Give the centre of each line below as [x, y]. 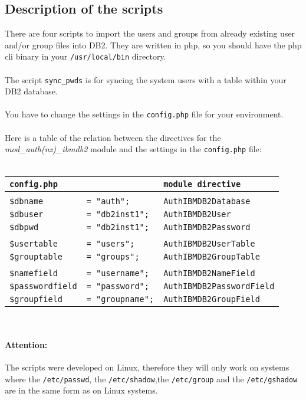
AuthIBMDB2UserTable [209, 243]
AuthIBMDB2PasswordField [219, 286]
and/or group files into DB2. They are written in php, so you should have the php [153, 45]
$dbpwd [24, 227]
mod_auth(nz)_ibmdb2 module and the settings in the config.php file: [133, 149]
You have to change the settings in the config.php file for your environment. [144, 114]
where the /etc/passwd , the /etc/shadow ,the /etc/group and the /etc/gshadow [151, 378]
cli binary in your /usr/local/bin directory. [85, 56]
